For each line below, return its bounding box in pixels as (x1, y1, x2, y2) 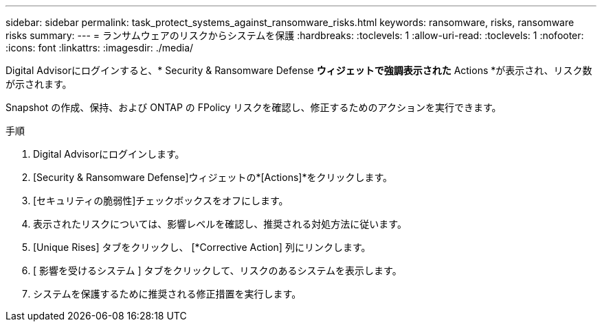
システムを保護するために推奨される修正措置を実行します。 (33, 288, 302, 300)
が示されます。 (5, 78, 72, 90)
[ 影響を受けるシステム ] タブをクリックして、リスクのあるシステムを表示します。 (33, 265, 402, 276)
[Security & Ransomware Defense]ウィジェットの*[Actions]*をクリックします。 (33, 171, 393, 183)
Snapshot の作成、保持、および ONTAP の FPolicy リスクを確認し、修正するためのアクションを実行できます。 (5, 101, 502, 113)
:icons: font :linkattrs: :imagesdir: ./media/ (5, 42, 194, 53)
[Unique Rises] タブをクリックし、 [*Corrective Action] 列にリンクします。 (33, 241, 371, 253)
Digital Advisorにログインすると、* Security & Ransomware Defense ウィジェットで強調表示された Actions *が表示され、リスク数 (5, 64, 592, 76)
